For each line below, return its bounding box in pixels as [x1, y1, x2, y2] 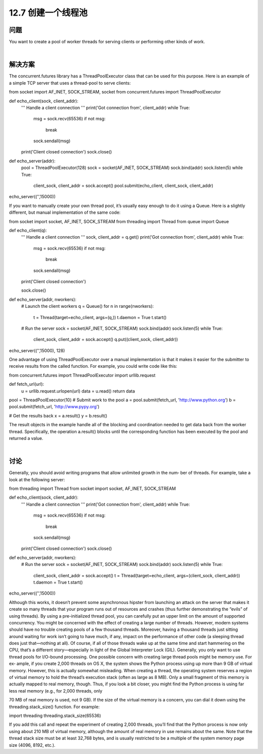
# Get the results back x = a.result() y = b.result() [9, 413, 108, 418]
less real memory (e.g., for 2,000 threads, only [9, 688, 102, 694]
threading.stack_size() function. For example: [9, 704, 100, 710]
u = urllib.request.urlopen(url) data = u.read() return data [21, 388, 135, 394]
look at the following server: [9, 476, 65, 482]
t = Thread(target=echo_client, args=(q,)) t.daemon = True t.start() [33, 314, 167, 320]
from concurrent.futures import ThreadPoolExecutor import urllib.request [9, 372, 156, 378]
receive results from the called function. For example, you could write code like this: [9, 363, 177, 369]
